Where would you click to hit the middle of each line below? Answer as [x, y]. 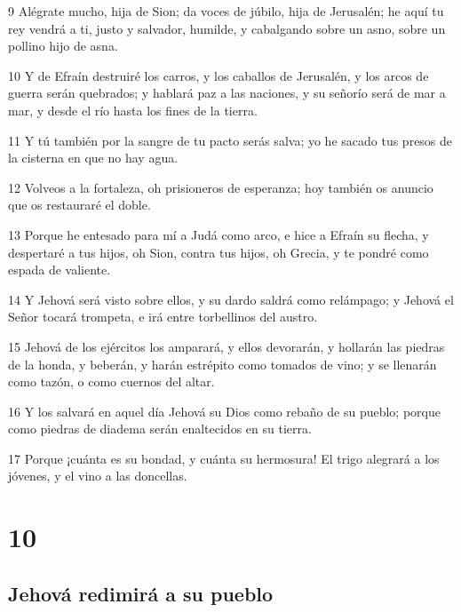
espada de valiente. [60, 270]
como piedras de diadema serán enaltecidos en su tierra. [160, 429]
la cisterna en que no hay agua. [93, 158]
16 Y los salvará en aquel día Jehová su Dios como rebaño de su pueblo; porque [224, 411]
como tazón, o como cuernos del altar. [111, 382]
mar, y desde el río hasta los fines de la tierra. [133, 110]
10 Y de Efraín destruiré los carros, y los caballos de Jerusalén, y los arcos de [219, 75]
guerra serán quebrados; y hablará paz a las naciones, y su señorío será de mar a [227, 93]
